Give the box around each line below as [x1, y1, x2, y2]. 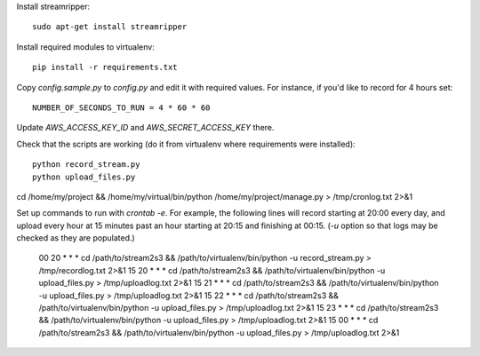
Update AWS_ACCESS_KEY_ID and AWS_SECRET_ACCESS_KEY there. [16, 123, 275, 133]
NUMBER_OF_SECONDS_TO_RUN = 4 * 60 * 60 [32, 102, 211, 113]
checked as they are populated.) [16, 233, 135, 243]
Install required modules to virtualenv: [16, 41, 155, 52]
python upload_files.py [32, 171, 136, 182]
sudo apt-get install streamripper [32, 22, 188, 32]
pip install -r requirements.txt [32, 62, 178, 73]
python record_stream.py [32, 160, 140, 170]
